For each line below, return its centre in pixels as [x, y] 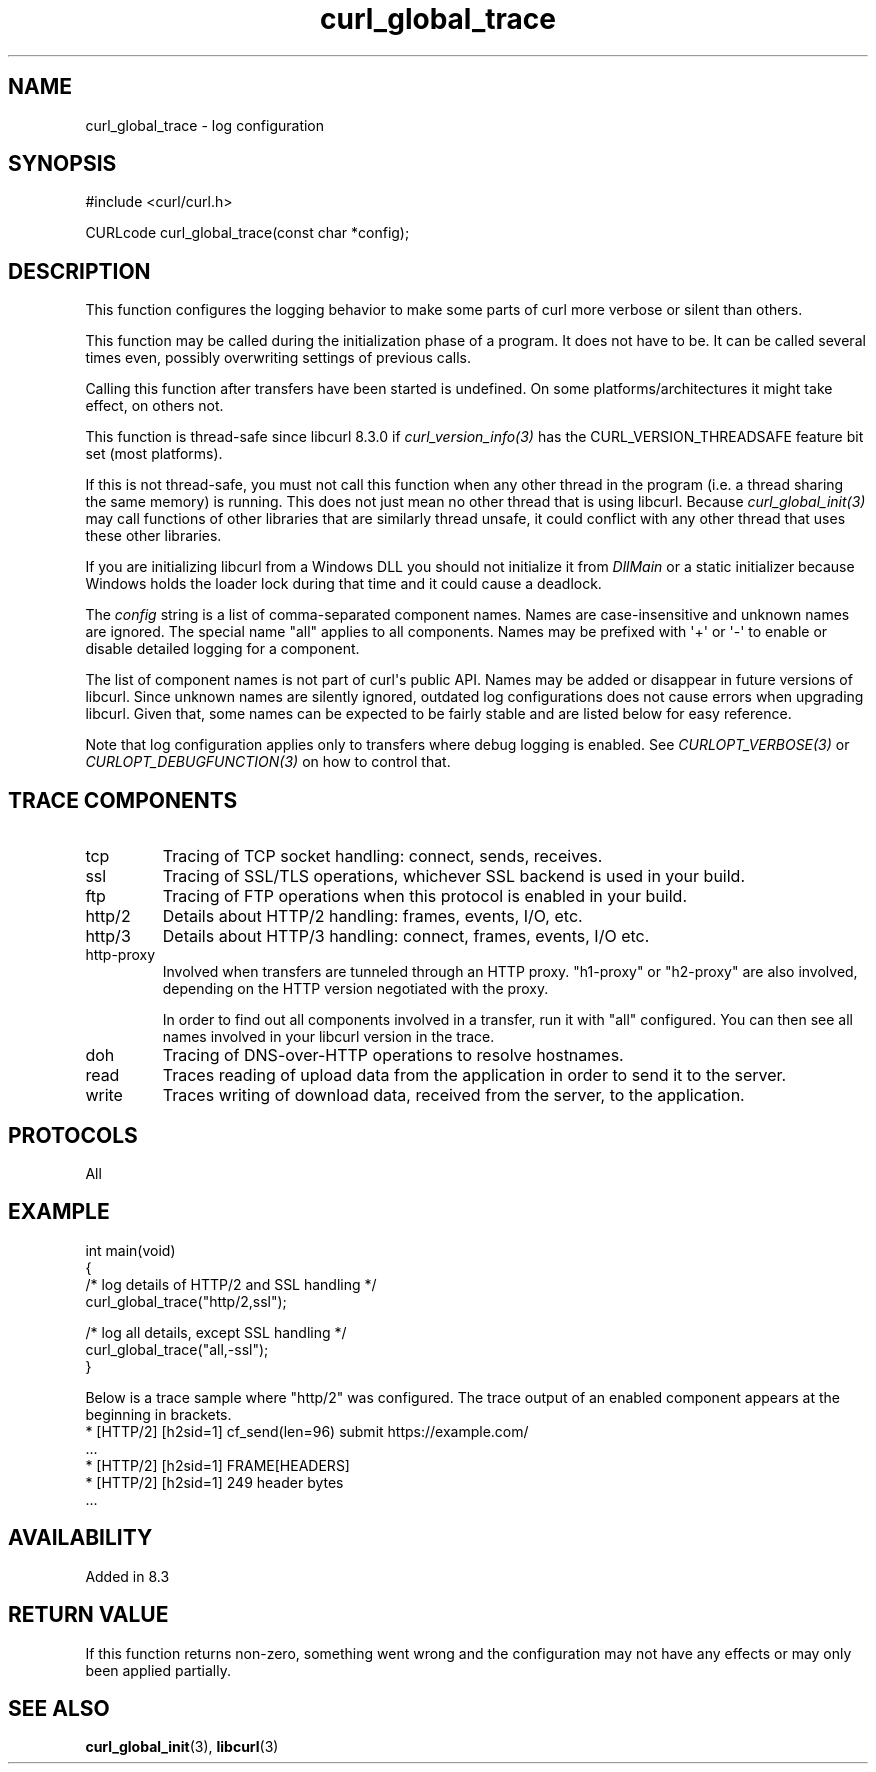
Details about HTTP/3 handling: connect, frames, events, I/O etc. [406, 936]
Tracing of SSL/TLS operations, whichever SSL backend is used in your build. [454, 876]
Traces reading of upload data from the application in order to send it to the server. [474, 1075]
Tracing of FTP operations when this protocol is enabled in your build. [424, 896]
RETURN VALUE [88, 1615]
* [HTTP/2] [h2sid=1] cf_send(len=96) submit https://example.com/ [307, 1431]
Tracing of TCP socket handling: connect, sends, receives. [382, 856]
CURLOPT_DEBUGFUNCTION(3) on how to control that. [268, 762]
